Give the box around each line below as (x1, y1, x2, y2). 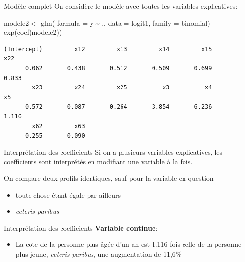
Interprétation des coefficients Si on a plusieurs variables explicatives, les (4, 146, 223, 157)
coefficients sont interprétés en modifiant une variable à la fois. (4, 156, 193, 167)
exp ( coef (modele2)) (4, 27, 62, 37)
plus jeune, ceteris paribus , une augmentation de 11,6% (15, 248, 182, 259)
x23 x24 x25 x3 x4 (32, 84, 212, 91)
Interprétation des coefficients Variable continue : (4, 222, 158, 233)
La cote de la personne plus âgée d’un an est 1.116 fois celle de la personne (15, 239, 242, 249)
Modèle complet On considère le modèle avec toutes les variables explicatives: (4, 1, 238, 11)
